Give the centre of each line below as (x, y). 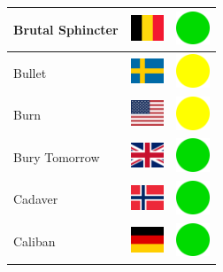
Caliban (35, 241)
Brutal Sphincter (66, 29)
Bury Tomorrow (57, 156)
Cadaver (36, 199)
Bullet (30, 72)
